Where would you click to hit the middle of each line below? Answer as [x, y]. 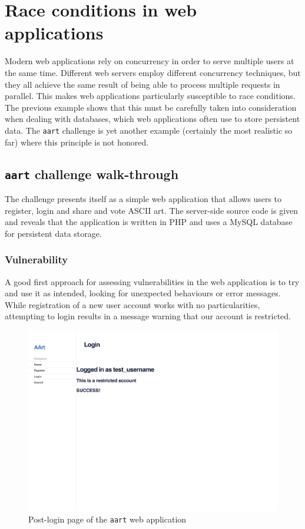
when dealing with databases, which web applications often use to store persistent [152, 119]
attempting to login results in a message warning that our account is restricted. [148, 316]
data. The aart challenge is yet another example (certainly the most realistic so [149, 130]
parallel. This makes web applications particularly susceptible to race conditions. [150, 96]
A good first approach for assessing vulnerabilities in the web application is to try [152, 281]
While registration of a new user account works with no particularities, [132, 304]
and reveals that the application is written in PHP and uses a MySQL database [149, 222]
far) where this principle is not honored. [77, 142]
